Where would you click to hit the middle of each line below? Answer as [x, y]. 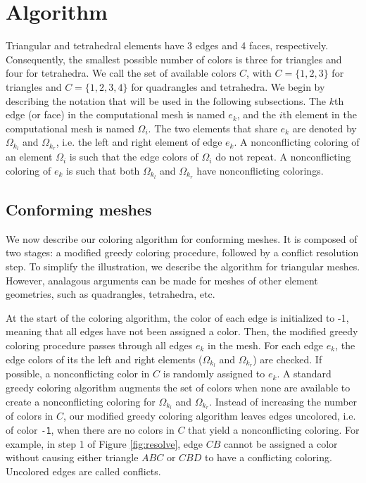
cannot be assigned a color [281, 443]
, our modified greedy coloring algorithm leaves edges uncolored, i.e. [210, 416]
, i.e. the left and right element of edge [139, 142]
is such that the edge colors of [134, 157]
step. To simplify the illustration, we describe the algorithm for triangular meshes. [183, 266]
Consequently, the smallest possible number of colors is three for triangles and [174, 59]
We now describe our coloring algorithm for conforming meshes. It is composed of [182, 238]
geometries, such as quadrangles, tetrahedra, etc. [111, 294]
